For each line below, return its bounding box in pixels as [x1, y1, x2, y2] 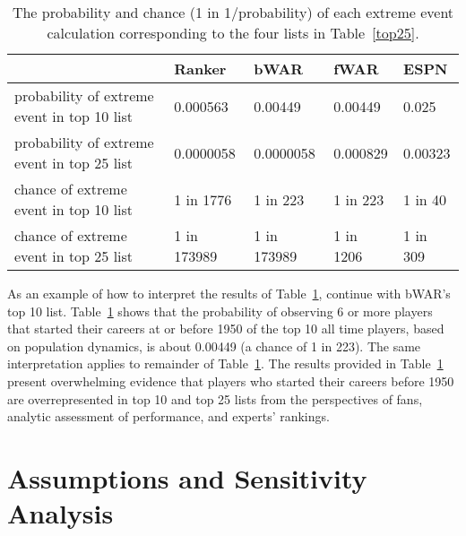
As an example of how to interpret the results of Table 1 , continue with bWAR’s [7, 284, 451, 302]
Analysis [7, 495, 114, 532]
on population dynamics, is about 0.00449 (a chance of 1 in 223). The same [7, 336, 421, 355]
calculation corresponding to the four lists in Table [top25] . [47, 22, 419, 43]
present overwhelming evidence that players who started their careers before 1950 [7, 371, 454, 390]
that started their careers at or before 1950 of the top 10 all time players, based [7, 319, 444, 338]
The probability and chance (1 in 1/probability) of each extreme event [12, 2, 454, 22]
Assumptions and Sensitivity [7, 459, 367, 496]
